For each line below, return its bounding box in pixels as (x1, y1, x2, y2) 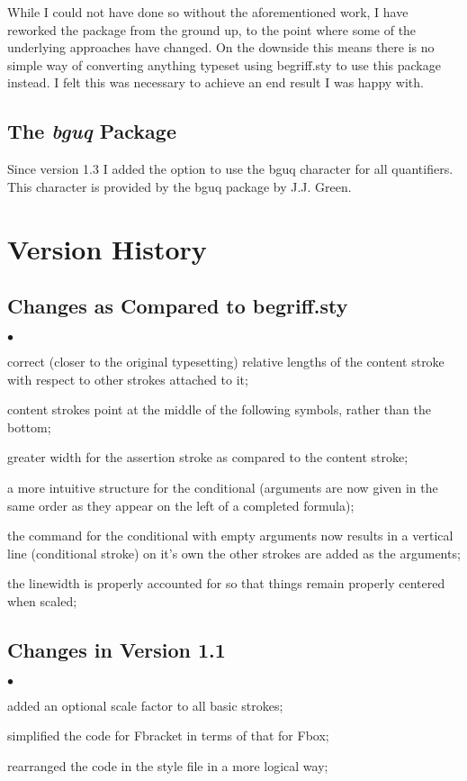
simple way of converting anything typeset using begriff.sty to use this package (7, 55, 441, 74)
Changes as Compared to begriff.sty (7, 292, 348, 320)
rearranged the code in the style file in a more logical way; (7, 756, 328, 775)
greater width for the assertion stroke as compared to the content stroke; (7, 448, 409, 467)
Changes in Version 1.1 (7, 635, 226, 663)
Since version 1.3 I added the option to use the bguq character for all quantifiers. (7, 159, 454, 178)
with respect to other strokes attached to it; (7, 369, 248, 388)
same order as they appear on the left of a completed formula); (7, 495, 355, 514)
